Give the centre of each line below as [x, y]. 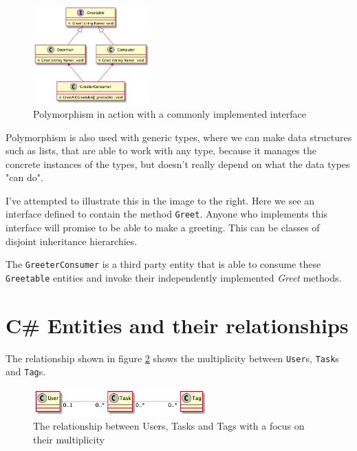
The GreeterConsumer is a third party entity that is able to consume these [163, 264]
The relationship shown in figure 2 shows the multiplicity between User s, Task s [172, 358]
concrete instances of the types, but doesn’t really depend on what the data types [178, 164]
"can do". [24, 177]
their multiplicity [69, 439]
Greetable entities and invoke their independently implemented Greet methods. [174, 277]
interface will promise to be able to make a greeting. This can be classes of [163, 228]
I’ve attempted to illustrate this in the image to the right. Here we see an [160, 200]
